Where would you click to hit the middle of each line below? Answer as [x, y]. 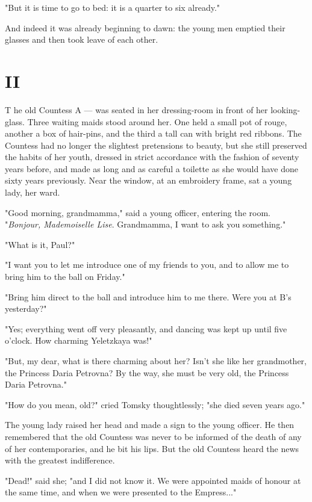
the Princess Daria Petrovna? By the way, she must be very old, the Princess [147, 372]
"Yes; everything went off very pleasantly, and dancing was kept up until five [146, 328]
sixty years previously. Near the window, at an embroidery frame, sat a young [148, 180]
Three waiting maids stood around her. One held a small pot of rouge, [157, 121]
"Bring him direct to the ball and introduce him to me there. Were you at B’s [148, 296]
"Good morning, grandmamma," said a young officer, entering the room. [138, 212]
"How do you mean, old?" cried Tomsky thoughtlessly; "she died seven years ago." [155, 404]
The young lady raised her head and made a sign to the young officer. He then [150, 425]
